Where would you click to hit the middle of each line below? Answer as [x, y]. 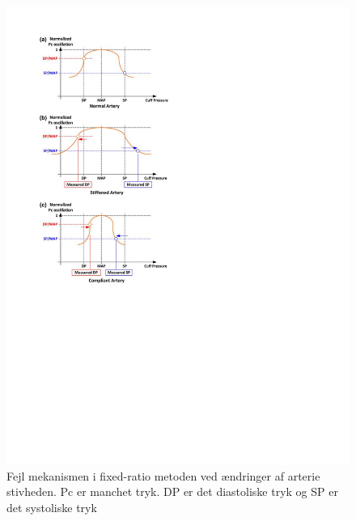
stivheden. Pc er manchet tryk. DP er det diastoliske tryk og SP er [172, 491]
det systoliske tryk [52, 507]
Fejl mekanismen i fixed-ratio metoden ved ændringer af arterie [163, 475]
